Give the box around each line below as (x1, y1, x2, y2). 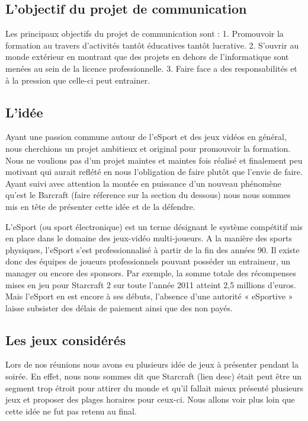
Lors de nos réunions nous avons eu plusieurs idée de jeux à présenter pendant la (5, 358, 299, 371)
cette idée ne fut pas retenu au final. (5, 404, 137, 417)
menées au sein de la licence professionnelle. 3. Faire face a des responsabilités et (5, 62, 297, 74)
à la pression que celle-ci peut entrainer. (5, 74, 150, 86)
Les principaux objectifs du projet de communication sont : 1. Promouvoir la (5, 27, 284, 40)
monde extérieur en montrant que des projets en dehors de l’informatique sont (5, 50, 289, 63)
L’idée (5, 103, 43, 121)
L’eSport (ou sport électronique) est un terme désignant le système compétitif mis (5, 220, 303, 232)
